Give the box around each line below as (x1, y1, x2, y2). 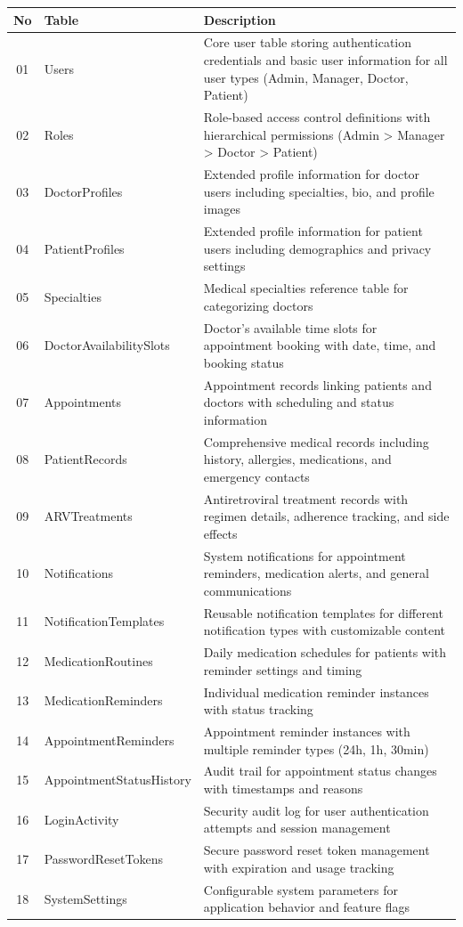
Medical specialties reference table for (203, 279, 409, 297)
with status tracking (203, 700, 313, 719)
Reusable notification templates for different (203, 603, 443, 622)
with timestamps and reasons (203, 779, 363, 797)
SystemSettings (44, 889, 127, 907)
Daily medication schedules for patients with (203, 643, 447, 662)
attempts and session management (203, 818, 391, 837)
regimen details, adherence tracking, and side (203, 507, 450, 525)
